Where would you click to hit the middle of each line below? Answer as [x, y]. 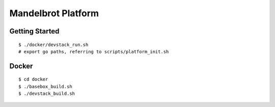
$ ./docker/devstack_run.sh [53, 45]
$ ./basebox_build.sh [45, 86]
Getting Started [34, 31]
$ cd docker [33, 79]
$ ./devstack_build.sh [47, 94]
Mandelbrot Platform [54, 13]
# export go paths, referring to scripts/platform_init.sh [94, 51]
